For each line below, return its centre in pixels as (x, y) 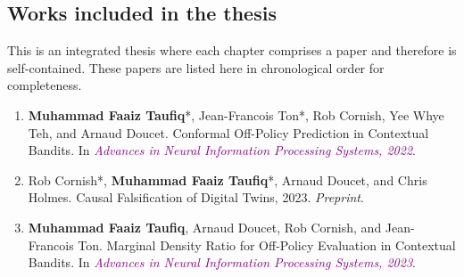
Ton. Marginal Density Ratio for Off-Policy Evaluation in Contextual (267, 244)
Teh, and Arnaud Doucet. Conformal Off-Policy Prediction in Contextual (228, 132)
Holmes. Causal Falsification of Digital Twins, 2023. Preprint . (196, 197)
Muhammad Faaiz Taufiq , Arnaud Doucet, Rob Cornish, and (205, 227)
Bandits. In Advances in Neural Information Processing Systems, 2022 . (222, 150)
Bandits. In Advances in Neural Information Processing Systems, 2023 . (222, 262)
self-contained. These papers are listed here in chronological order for (196, 67)
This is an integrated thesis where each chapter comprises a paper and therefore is (232, 50)
